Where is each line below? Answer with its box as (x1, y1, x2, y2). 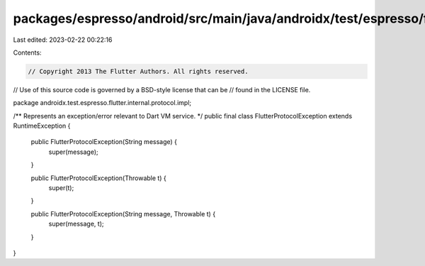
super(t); (48, 184, 74, 192)
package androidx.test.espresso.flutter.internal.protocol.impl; (13, 99, 191, 107)
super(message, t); (48, 220, 104, 228)
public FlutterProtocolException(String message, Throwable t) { (30, 209, 216, 218)
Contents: (13, 48, 42, 57)
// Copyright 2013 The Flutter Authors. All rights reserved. (28, 67, 249, 75)
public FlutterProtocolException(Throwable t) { (30, 174, 166, 182)
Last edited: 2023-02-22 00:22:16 (13, 35, 113, 44)
